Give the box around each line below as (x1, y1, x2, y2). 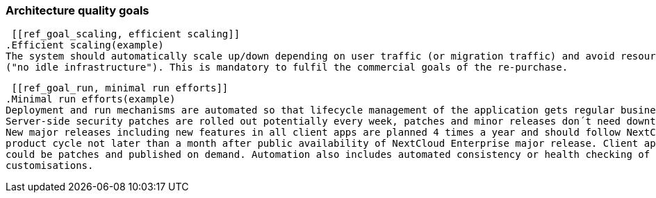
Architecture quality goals (6, 3, 149, 17)
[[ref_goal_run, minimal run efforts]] (11, 82, 229, 94)
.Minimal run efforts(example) (6, 93, 176, 105)
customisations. (6, 160, 94, 172)
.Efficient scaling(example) (6, 39, 164, 51)
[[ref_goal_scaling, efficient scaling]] (11, 28, 240, 40)
